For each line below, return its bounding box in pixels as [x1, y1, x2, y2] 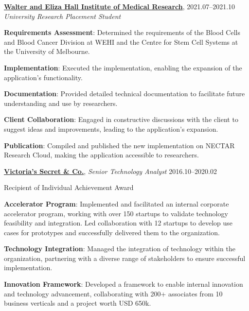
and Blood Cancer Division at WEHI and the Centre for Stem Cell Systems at [4, 36, 238, 47]
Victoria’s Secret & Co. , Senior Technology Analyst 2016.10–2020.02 [4, 166, 217, 176]
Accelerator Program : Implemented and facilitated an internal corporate [4, 198, 229, 208]
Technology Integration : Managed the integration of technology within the [4, 243, 235, 254]
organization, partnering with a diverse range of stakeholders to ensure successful [4, 253, 246, 263]
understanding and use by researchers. [4, 98, 118, 108]
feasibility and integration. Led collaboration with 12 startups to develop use [4, 218, 233, 228]
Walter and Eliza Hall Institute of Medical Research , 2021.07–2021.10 [4, 1, 235, 11]
